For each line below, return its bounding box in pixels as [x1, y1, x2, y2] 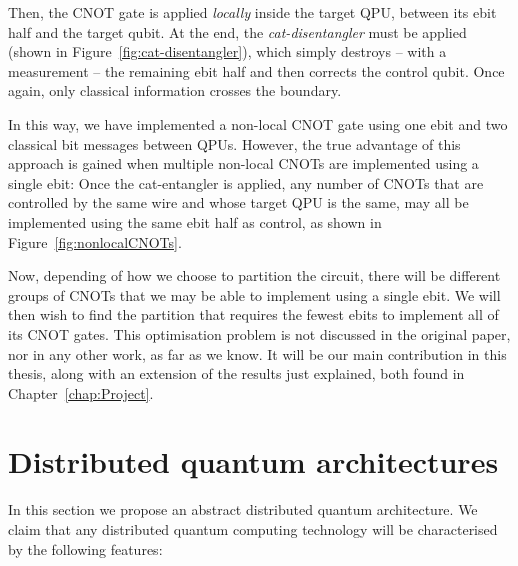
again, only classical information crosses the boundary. [8, 80, 342, 101]
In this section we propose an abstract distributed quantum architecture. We [8, 499, 478, 520]
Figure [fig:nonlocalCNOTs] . [8, 231, 182, 252]
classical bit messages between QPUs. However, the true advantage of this [8, 133, 461, 154]
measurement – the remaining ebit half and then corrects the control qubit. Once [8, 60, 505, 81]
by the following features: [8, 538, 163, 559]
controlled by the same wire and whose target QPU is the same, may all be [8, 192, 469, 213]
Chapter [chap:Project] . [8, 382, 154, 403]
